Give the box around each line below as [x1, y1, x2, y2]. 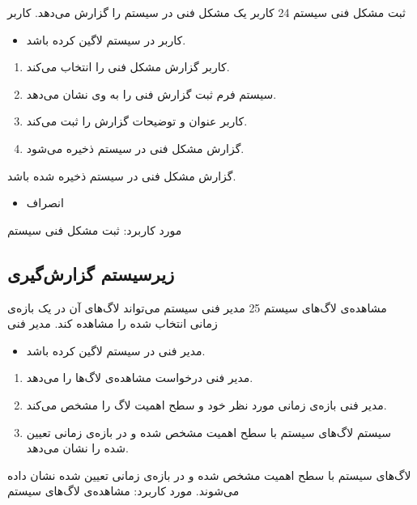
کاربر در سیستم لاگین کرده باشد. [26, 31, 186, 48]
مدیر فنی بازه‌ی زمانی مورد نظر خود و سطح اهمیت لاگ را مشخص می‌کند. [26, 396, 387, 413]
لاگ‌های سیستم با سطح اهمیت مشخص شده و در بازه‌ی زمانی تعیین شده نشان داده [7, 466, 411, 483]
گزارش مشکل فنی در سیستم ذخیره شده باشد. [7, 167, 236, 184]
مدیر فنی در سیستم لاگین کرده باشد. [26, 342, 206, 359]
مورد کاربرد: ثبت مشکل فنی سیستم [7, 221, 182, 238]
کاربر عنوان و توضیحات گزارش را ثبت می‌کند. [26, 112, 248, 129]
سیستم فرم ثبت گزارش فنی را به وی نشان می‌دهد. [26, 85, 277, 102]
